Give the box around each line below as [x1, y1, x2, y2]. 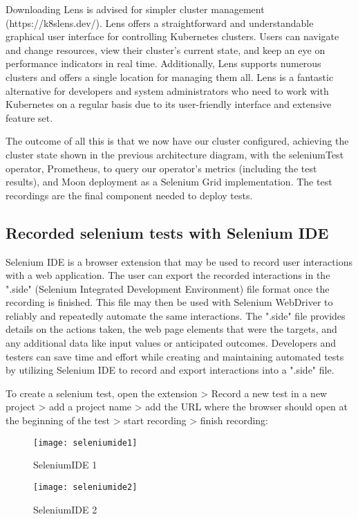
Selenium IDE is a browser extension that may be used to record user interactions [6, 254, 352, 268]
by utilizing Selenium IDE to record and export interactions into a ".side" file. [6, 363, 335, 377]
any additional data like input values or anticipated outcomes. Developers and [6, 336, 337, 350]
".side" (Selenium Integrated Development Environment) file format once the [6, 281, 330, 295]
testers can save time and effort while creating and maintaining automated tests [6, 349, 344, 363]
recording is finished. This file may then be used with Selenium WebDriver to [6, 295, 333, 309]
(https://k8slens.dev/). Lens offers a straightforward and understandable [6, 15, 314, 30]
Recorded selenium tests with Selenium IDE [6, 221, 329, 243]
